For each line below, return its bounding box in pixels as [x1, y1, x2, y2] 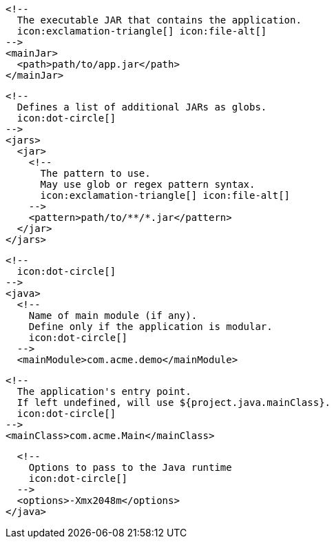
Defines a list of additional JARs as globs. [17, 101, 267, 113]
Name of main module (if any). [28, 310, 198, 321]
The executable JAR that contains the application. [17, 14, 302, 26]
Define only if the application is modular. [28, 321, 273, 332]
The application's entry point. [17, 386, 191, 397]
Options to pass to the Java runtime [28, 462, 232, 473]
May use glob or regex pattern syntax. [40, 179, 255, 190]
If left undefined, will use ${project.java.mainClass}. [17, 397, 331, 408]
